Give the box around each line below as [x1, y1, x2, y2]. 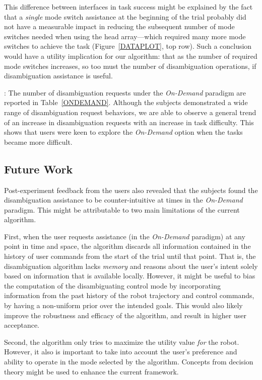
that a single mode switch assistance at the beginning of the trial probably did [4, 11, 246, 22]
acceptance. [4, 320, 39, 330]
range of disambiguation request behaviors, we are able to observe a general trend [4, 107, 256, 117]
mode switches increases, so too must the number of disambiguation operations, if [4, 60, 256, 71]
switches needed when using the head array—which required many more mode [4, 31, 246, 41]
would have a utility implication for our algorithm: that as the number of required [4, 50, 257, 61]
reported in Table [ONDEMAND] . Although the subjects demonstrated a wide [4, 97, 248, 108]
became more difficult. [4, 136, 73, 147]
